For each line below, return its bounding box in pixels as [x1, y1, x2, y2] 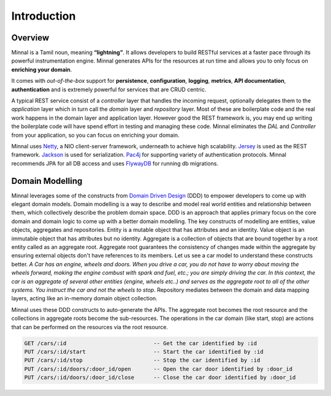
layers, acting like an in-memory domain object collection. [11, 295, 158, 302]
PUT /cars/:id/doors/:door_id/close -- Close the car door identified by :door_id [24, 374, 296, 381]
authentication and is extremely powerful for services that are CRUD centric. [11, 86, 207, 93]
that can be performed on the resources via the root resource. [11, 323, 169, 330]
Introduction [11, 9, 76, 23]
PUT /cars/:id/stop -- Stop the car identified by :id [24, 357, 261, 364]
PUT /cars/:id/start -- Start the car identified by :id [24, 348, 264, 355]
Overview [11, 32, 50, 43]
